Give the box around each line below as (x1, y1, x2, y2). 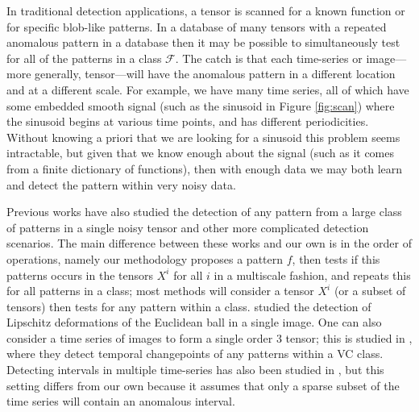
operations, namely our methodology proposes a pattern (6, 250, 284, 267)
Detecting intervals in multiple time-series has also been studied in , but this (6, 361, 384, 378)
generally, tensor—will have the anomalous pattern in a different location (35, 65, 396, 82)
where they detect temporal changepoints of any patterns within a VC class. (6, 345, 384, 362)
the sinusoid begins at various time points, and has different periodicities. (6, 113, 369, 130)
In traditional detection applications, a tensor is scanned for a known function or (6, 2, 405, 19)
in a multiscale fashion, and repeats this (214, 266, 411, 283)
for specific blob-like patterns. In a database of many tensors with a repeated (6, 18, 387, 35)
